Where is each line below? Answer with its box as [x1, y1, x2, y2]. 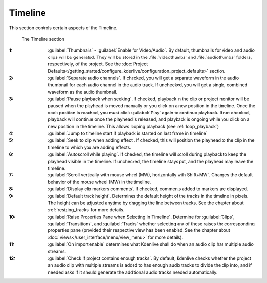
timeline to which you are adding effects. [48, 144, 131, 150]
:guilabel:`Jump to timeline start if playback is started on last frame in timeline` [48, 130, 208, 136]
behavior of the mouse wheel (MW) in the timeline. [48, 179, 151, 185]
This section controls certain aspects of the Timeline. [9, 25, 118, 31]
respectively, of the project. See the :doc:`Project [48, 61, 148, 67]
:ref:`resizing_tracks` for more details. [48, 207, 125, 213]
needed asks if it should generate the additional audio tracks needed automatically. [48, 269, 218, 275]
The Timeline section [21, 36, 64, 42]
